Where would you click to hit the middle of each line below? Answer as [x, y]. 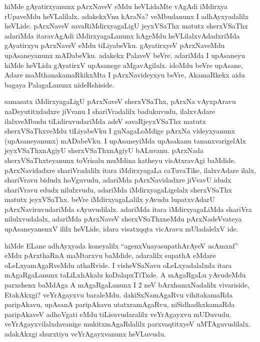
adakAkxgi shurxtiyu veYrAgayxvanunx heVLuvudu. [85, 333]
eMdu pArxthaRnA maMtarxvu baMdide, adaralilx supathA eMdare [110, 255]
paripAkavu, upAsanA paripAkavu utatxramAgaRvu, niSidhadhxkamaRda [120, 304]
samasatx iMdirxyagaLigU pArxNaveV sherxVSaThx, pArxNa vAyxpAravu [120, 101]
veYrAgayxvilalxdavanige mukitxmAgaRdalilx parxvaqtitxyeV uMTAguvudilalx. [127, 324]
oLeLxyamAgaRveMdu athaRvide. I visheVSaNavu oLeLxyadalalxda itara [118, 265]
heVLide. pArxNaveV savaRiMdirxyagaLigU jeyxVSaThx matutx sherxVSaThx [126, 26]
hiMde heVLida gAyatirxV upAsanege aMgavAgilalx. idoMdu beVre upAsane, [124, 65]
